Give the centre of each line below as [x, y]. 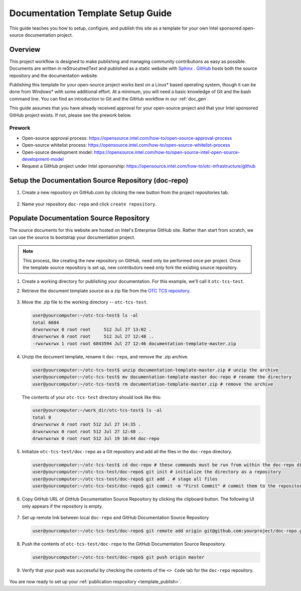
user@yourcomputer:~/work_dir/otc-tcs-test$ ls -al [97, 410]
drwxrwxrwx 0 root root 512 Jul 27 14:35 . [87, 424]
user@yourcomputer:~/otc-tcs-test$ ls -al [85, 316]
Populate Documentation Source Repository [80, 218]
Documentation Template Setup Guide [91, 13]
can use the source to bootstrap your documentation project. [72, 237]
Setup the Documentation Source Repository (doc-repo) [99, 181]
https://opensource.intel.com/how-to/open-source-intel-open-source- [167, 152]
